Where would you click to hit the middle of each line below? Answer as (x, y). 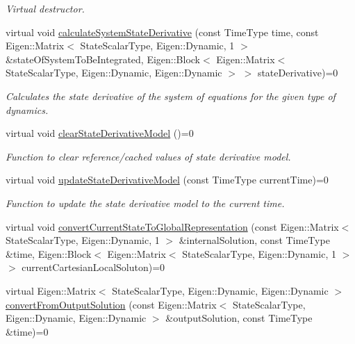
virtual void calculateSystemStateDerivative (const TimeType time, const (162, 32)
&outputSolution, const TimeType (239, 318)
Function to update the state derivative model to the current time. (145, 203)
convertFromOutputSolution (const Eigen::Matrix (111, 304)
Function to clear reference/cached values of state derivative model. (148, 156)
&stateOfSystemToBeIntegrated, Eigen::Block (103, 59)
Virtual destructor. (45, 8)
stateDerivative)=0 (298, 73)
